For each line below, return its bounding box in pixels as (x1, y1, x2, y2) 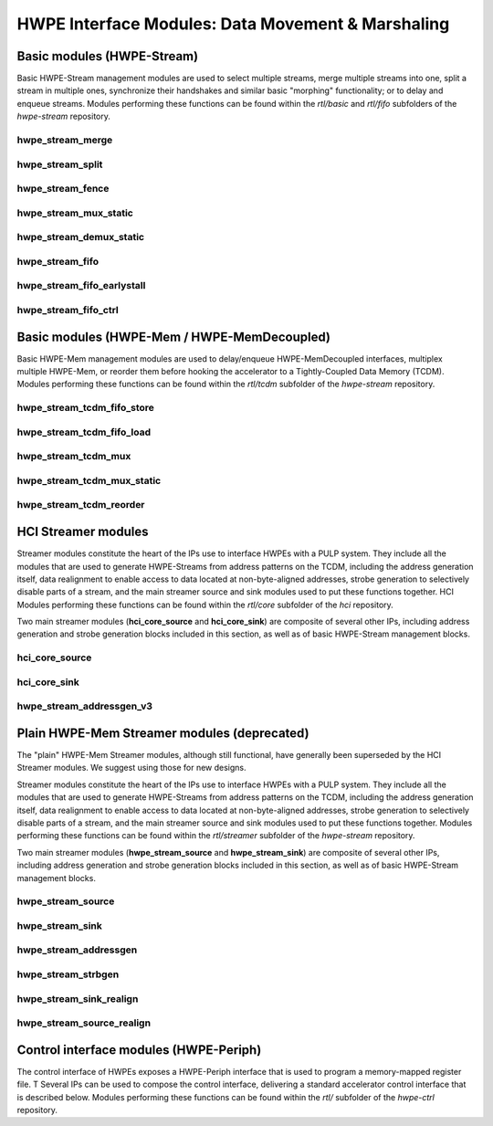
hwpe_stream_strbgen (16, 968, 120, 981)
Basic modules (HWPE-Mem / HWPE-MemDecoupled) (16, 329, 330, 344)
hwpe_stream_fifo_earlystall (16, 279, 146, 292)
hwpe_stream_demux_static (16, 231, 145, 244)
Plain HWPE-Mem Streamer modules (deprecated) (16, 725, 309, 741)
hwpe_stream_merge (16, 133, 113, 146)
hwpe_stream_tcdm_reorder (16, 499, 145, 511)
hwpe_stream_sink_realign (16, 992, 139, 1005)
